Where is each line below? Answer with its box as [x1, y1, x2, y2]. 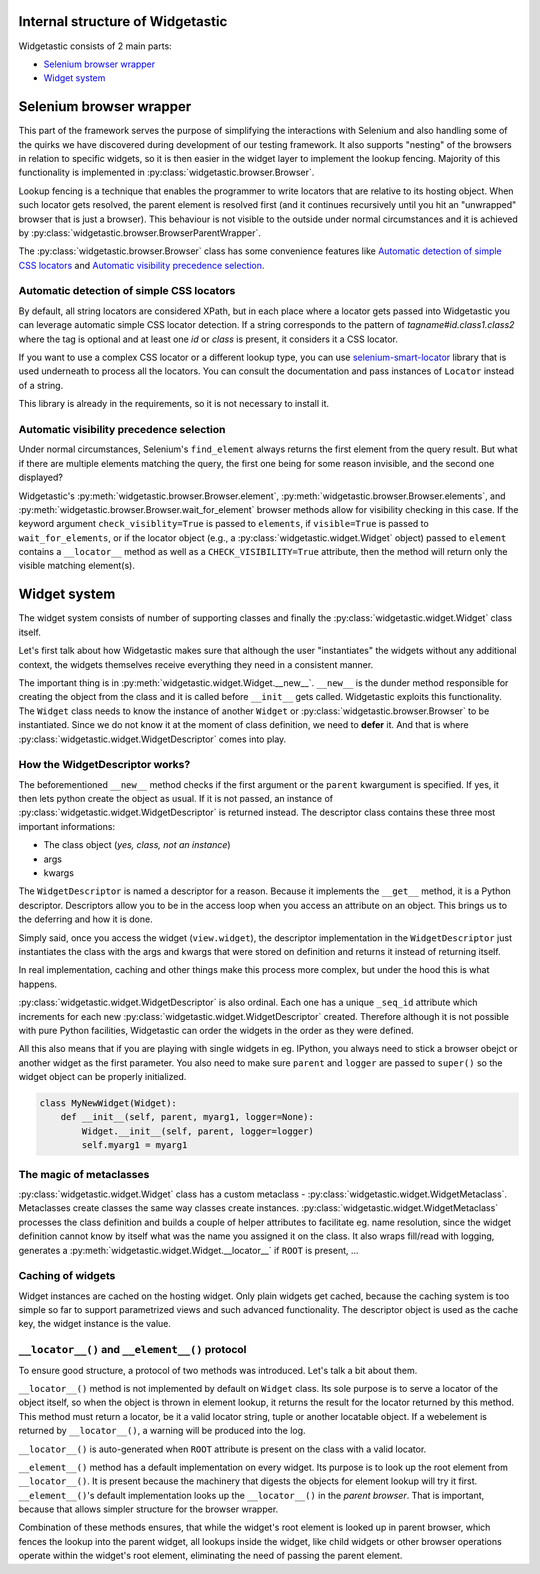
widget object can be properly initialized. [18, 1071, 187, 1083]
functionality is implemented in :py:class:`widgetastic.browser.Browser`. [18, 166, 315, 179]
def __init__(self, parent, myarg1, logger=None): [60, 1111, 314, 1123]
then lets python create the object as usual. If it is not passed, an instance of [18, 793, 334, 805]
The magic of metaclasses [18, 1167, 150, 1181]
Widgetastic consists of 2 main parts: [18, 40, 172, 52]
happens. [18, 978, 58, 990]
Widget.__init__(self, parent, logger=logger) [81, 1125, 314, 1137]
